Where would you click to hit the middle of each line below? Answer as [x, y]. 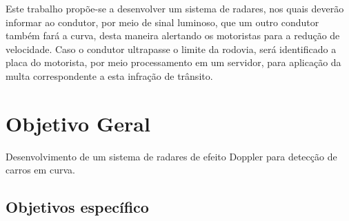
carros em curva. [40, 170]
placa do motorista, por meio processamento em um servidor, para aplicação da [173, 62]
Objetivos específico [77, 207]
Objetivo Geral [78, 123]
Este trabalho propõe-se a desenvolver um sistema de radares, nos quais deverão [175, 8]
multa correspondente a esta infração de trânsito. [109, 75]
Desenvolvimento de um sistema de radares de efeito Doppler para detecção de [171, 156]
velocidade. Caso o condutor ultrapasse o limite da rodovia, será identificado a [171, 49]
